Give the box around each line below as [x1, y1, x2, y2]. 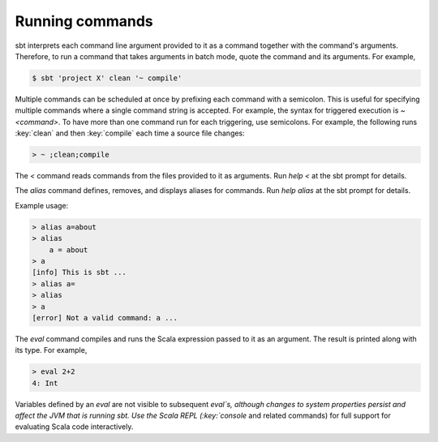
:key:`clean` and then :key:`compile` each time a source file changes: [15, 128, 245, 138]
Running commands [15, 12, 153, 30]
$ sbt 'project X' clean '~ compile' [32, 73, 182, 83]
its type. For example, [15, 345, 88, 355]
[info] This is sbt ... [32, 268, 127, 277]
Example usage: [15, 200, 69, 210]
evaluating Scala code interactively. [15, 422, 134, 431]
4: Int [32, 378, 58, 388]
